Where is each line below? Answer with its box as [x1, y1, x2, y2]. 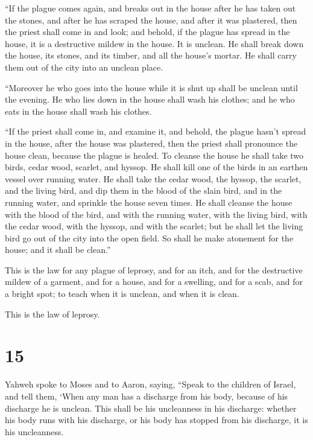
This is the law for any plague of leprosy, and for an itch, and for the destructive [5, 263, 303, 276]
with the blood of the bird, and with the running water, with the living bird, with [5, 208, 308, 220]
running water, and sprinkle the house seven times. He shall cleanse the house [5, 196, 292, 208]
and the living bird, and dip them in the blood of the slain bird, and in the [5, 184, 282, 197]
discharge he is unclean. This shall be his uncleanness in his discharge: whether [5, 401, 297, 414]
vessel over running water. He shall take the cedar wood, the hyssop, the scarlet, [5, 172, 302, 185]
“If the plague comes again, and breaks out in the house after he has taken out [5, 2, 296, 14]
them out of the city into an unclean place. [5, 60, 163, 73]
